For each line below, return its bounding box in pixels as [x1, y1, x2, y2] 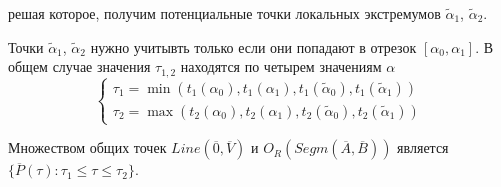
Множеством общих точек [8, 137, 167, 158]
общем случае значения [8, 56, 151, 77]
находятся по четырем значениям [180, 56, 382, 77]
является [397, 137, 449, 158]
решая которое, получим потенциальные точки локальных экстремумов [8, 3, 441, 23]
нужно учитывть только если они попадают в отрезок [90, 36, 417, 57]
